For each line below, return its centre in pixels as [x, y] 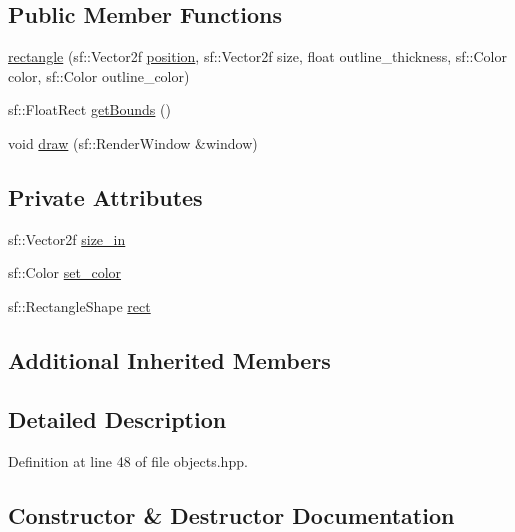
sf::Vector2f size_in [67, 238]
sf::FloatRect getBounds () [89, 109]
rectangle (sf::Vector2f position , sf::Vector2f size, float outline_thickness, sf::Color [257, 56]
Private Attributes [105, 196]
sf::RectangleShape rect [79, 305]
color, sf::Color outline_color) [99, 75]
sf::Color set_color [65, 272]
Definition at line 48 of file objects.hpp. [128, 460]
